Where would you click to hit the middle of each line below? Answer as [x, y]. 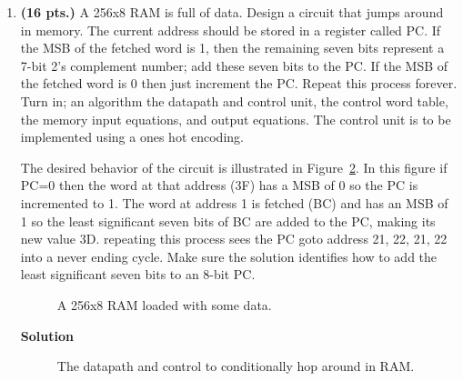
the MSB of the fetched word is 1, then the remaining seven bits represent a [232, 48]
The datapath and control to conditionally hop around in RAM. [236, 366]
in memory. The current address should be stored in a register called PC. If [231, 30]
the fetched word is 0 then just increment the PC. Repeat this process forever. [239, 83]
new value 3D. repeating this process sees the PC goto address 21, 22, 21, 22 [234, 239]
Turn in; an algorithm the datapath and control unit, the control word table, [234, 100]
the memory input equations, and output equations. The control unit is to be [236, 119]
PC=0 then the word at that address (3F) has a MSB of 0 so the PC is [219, 185]
